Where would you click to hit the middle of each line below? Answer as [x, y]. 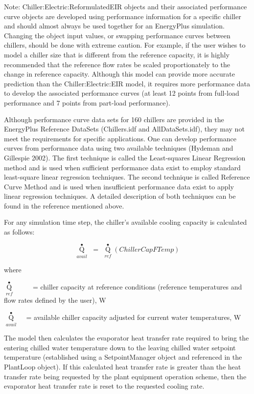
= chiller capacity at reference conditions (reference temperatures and [137, 286]
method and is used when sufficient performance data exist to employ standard [122, 167]
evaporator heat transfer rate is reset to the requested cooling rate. [104, 386]
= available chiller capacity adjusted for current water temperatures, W [134, 317]
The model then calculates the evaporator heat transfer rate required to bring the [127, 338]
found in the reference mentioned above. [64, 205]
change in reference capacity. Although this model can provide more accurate [119, 74]
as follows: [19, 232]
